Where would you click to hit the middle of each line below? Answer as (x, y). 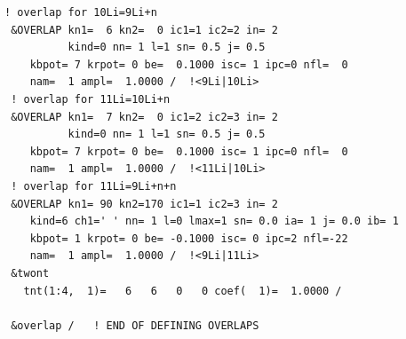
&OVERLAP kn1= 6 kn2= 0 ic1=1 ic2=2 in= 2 (144, 30)
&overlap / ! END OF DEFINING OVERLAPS (135, 325)
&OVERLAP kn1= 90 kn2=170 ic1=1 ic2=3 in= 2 (144, 204)
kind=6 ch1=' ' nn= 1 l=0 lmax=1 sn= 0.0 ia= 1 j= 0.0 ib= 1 (214, 221)
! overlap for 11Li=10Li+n (91, 99)
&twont (30, 273)
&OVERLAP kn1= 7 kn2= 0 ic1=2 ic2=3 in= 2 (144, 117)
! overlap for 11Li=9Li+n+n (94, 186)
